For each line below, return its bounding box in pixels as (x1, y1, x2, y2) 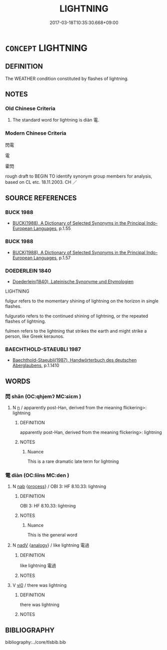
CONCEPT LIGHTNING (5, 42, 87, 54)
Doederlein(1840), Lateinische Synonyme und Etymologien (12, 279, 134, 285)
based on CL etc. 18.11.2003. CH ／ (5, 179, 77, 185)
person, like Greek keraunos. (5, 333, 64, 339)
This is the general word (27, 532, 77, 538)
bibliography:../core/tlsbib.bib (5, 639, 66, 645)
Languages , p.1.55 (33, 226, 71, 232)
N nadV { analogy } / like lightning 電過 (12, 542, 89, 548)
